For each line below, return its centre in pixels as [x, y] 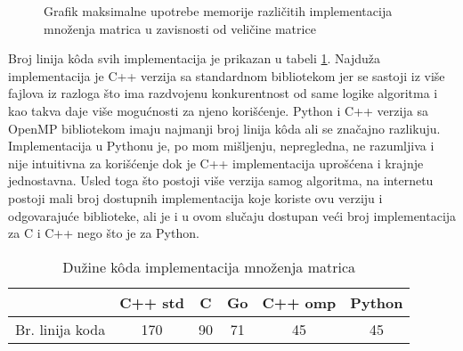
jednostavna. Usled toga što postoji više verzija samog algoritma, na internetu [221, 180]
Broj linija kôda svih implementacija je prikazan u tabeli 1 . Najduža [195, 58]
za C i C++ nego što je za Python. [104, 233]
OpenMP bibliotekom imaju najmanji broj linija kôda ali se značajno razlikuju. [224, 128]
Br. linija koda [61, 329]
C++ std [152, 302]
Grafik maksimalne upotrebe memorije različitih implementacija [218, 11]
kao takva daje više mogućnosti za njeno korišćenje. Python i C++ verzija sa [218, 110]
